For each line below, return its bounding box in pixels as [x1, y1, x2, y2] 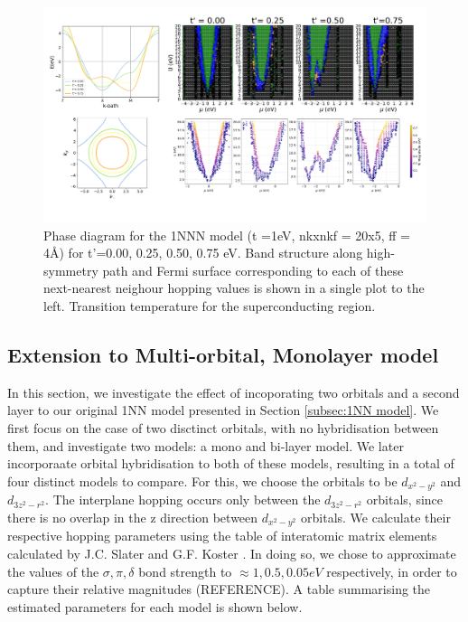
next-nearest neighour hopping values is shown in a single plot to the [43, 278, 425, 297]
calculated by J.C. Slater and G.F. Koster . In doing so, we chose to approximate [7, 543, 456, 562]
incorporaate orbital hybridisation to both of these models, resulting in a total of [7, 454, 454, 473]
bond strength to [138, 561, 232, 580]
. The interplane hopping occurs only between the [45, 490, 321, 509]
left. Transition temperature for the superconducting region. [43, 297, 376, 316]
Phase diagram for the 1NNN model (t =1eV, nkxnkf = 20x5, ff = [43, 225, 410, 244]
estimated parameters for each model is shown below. [7, 597, 303, 616]
